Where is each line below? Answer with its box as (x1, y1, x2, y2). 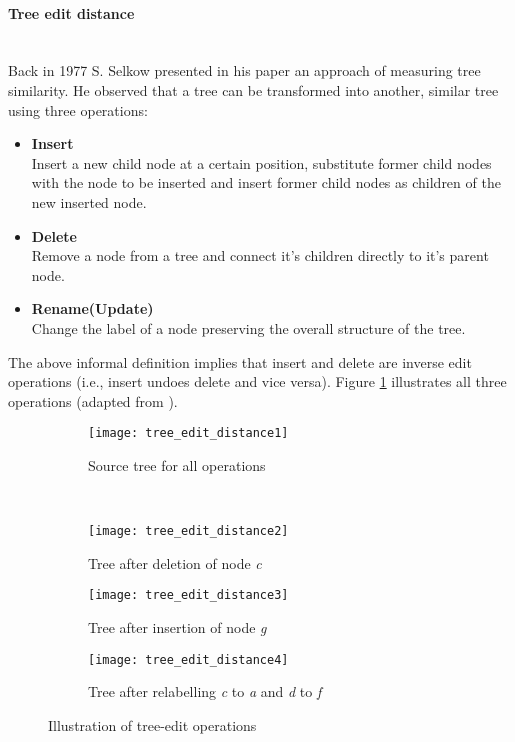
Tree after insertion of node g (88, 617, 267, 638)
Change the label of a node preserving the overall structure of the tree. (31, 317, 466, 338)
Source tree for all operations (88, 454, 266, 475)
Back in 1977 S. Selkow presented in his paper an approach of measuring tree (8, 60, 481, 81)
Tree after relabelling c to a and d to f (88, 681, 322, 702)
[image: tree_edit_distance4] (88, 652, 289, 667)
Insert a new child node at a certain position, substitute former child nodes (31, 152, 492, 173)
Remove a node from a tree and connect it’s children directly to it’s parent (31, 245, 489, 266)
